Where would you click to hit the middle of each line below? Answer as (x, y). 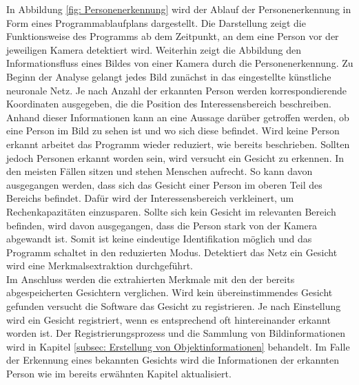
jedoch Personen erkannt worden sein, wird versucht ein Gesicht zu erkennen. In (175, 157)
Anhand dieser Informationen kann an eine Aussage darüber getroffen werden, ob (178, 117)
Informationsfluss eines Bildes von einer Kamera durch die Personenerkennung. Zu (180, 63)
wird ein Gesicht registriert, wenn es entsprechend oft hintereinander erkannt (168, 319)
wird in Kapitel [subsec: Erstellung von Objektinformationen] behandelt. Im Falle (178, 346)
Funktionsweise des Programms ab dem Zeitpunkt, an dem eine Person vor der (173, 36)
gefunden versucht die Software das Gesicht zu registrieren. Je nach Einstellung (174, 306)
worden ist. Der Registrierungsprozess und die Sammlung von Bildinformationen (176, 333)
